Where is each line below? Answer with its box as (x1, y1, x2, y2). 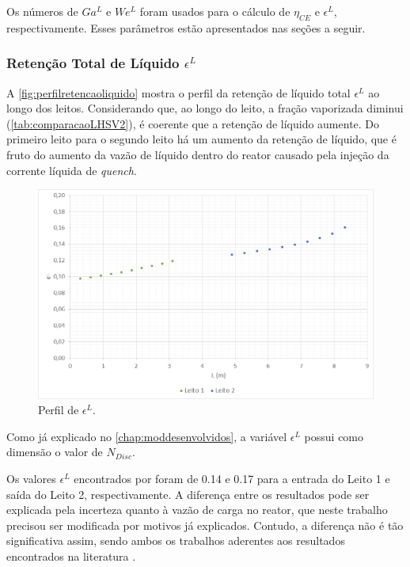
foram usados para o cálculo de (139, 3, 290, 19)
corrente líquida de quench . (6, 162, 137, 178)
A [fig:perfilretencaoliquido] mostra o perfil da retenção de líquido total (6, 84, 351, 101)
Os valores (6, 470, 56, 486)
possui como (304, 428, 364, 444)
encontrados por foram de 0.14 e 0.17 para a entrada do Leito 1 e (74, 470, 390, 486)
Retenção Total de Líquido (6, 53, 180, 73)
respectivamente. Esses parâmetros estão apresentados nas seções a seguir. (6, 19, 366, 36)
